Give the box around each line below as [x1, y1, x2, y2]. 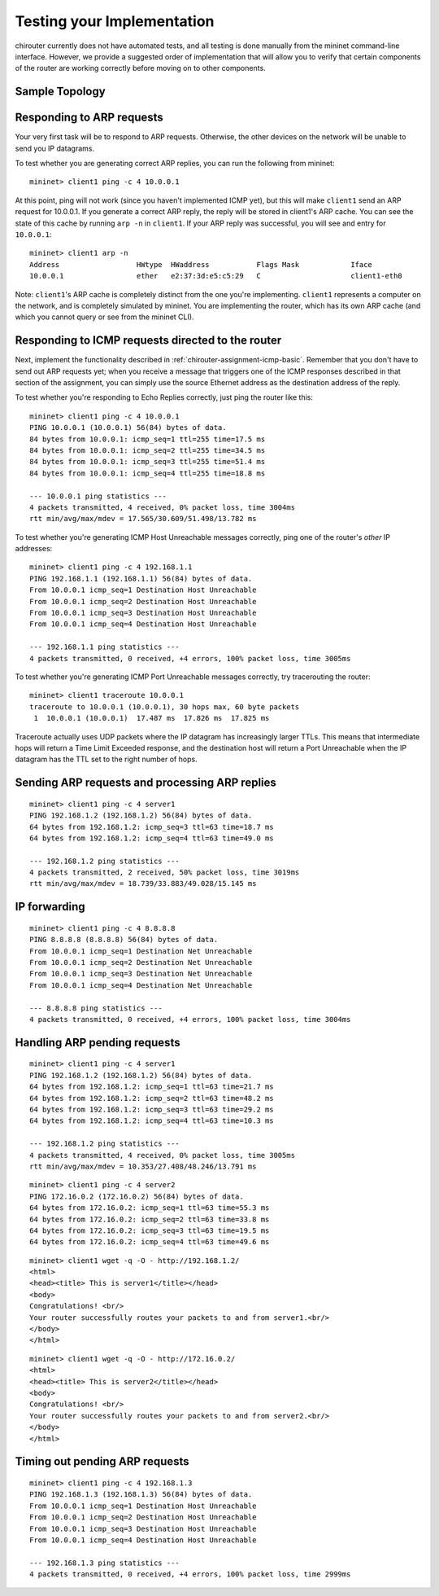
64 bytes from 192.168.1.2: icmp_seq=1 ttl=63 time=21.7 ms [29, 1082, 274, 1091]
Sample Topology [15, 85, 106, 99]
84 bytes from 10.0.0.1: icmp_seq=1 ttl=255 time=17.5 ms [29, 434, 266, 444]
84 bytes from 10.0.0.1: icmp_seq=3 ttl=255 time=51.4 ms [29, 457, 266, 467]
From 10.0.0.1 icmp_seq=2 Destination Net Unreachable [29, 958, 253, 967]
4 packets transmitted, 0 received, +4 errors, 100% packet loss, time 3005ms [29, 654, 351, 663]
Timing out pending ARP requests [15, 1454, 190, 1469]
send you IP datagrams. [15, 143, 95, 153]
